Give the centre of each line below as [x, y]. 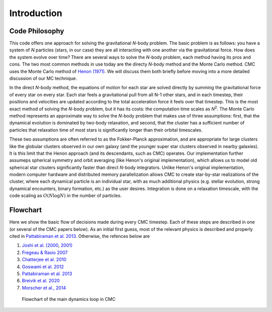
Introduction [36, 13]
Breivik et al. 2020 [41, 281]
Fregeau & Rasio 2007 [45, 253]
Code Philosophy [37, 31]
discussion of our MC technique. [43, 79]
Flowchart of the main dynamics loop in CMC [69, 299]
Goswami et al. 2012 [43, 267]
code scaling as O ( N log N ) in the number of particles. [65, 196]
